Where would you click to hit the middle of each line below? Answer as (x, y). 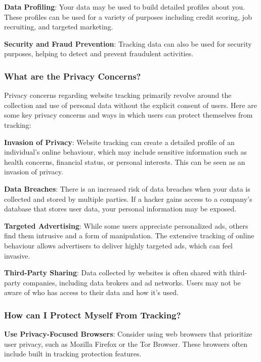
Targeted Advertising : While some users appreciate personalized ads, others (126, 225)
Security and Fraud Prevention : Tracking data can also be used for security (128, 43)
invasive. (17, 255)
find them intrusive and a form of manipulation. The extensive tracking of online (129, 236)
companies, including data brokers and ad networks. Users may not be (132, 282)
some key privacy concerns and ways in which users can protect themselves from (128, 115)
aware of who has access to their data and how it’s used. (91, 292)
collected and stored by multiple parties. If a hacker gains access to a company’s (128, 198)
